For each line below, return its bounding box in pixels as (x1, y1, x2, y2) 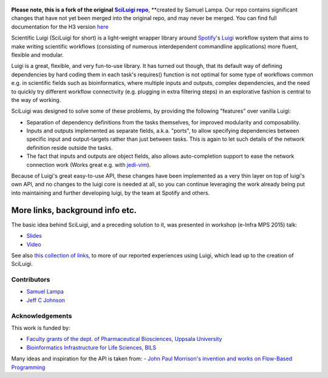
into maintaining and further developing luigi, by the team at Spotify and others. (11, 189, 210, 197)
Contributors (11, 275, 50, 284)
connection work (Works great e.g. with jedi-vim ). (26, 161, 151, 168)
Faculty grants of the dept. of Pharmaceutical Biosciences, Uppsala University (26, 336, 222, 343)
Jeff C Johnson (26, 296, 66, 303)
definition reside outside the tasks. (26, 144, 113, 151)
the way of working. (11, 96, 61, 103)
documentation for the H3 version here (11, 23, 109, 30)
